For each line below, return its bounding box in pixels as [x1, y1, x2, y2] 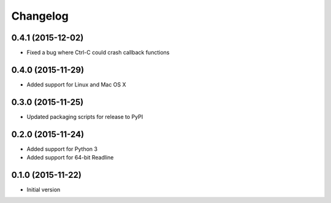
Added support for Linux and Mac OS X [26, 80, 126, 88]
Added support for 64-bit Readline [26, 154, 114, 161]
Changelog [11, 9, 69, 23]
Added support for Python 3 [26, 145, 98, 153]
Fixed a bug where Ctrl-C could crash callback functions [26, 49, 170, 56]
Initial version [26, 186, 61, 193]
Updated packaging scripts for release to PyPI [26, 113, 143, 120]
